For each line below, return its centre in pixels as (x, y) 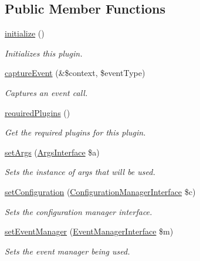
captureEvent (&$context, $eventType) (75, 73)
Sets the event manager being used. (67, 251)
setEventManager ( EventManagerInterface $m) (89, 231)
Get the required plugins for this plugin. (75, 132)
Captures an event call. (46, 92)
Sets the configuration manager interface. (79, 211)
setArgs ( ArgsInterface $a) (52, 152)
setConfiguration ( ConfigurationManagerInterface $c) (100, 191)
